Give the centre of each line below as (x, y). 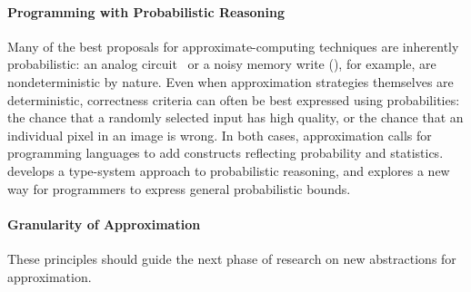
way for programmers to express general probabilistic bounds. (179, 188)
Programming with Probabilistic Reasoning (146, 11)
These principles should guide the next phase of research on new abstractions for (232, 258)
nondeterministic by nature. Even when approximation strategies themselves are (230, 81)
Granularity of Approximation (104, 224)
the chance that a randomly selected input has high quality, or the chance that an (235, 117)
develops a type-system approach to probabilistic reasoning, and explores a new (229, 170)
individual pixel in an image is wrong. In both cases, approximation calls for (220, 135)
